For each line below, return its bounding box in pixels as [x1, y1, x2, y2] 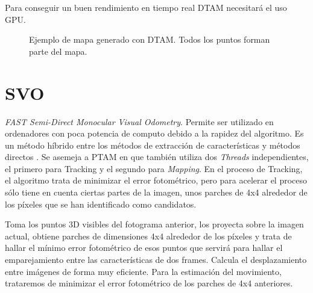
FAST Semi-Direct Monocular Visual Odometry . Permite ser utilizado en [5, 115, 274, 128]
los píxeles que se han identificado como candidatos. [5, 197, 197, 210]
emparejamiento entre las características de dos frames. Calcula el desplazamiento [5, 253, 307, 266]
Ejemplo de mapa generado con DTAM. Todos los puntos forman [29, 33, 270, 46]
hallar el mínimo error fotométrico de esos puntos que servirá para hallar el [5, 241, 283, 254]
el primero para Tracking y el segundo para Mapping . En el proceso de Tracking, [5, 162, 303, 174]
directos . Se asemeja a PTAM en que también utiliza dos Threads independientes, [5, 150, 309, 163]
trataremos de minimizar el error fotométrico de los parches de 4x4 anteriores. [5, 277, 293, 289]
